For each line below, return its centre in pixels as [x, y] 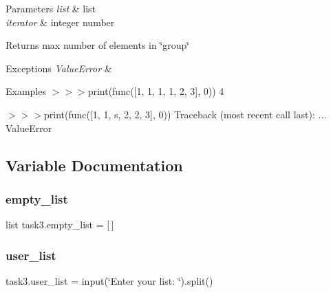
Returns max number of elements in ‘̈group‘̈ [98, 45]
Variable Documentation [94, 165]
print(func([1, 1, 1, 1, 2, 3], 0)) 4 [156, 91]
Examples [26, 91]
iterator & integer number [60, 22]
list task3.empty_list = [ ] [60, 225]
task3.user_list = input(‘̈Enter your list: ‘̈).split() [109, 280]
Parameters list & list [51, 8]
